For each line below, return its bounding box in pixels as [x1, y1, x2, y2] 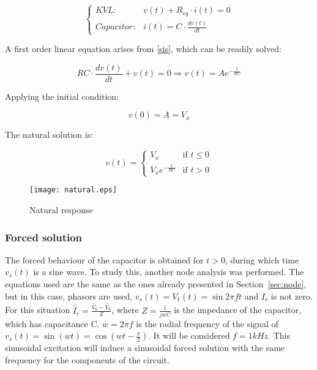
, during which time [225, 253, 299, 266]
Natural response [29, 203, 93, 216]
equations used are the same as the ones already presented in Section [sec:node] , [5, 277, 307, 290]
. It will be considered [148, 329, 230, 342]
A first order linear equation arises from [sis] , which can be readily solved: [5, 42, 282, 55]
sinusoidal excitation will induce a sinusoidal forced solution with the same [5, 341, 285, 354]
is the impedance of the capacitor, [174, 303, 302, 316]
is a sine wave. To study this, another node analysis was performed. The [33, 265, 304, 278]
